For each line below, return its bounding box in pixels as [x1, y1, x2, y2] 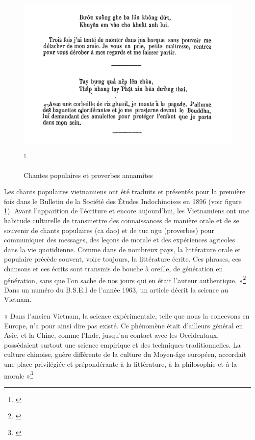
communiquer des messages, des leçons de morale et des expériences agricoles [4, 235, 235, 245]
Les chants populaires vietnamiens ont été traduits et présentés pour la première [4, 186, 246, 197]
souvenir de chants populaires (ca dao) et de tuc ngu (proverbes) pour [4, 225, 215, 235]
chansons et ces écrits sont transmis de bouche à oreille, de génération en [4, 263, 223, 273]
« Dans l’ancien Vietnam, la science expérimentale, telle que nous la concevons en [4, 311, 250, 321]
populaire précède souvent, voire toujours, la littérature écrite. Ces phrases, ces [4, 254, 241, 264]
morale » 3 [4, 369, 33, 381]
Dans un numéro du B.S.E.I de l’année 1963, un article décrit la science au [4, 284, 229, 294]
